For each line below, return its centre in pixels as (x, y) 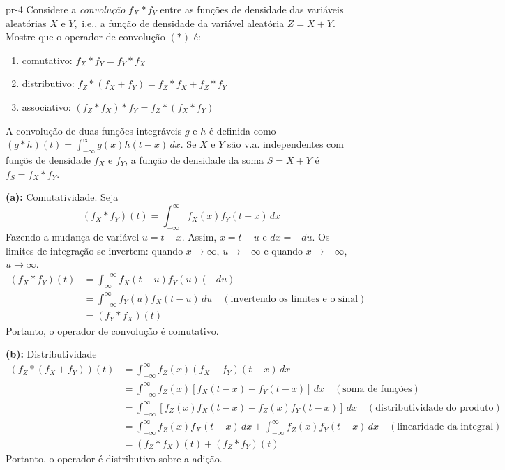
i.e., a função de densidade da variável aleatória (183, 23)
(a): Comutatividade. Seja (62, 197)
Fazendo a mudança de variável (73, 237)
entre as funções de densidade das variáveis (252, 9)
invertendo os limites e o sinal (294, 299)
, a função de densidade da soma (195, 159)
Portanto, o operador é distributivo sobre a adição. (114, 458)
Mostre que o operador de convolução (85, 37)
